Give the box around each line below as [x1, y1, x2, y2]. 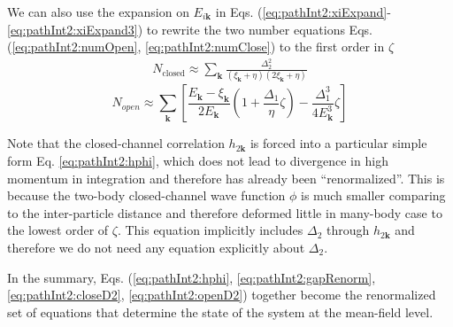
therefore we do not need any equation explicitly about [7, 237, 305, 256]
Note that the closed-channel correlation [7, 134, 225, 152]
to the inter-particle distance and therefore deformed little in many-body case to [7, 203, 442, 222]
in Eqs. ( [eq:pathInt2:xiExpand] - [215, 3, 391, 20]
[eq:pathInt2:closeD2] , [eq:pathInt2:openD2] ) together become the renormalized [7, 285, 436, 304]
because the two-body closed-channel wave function [7, 186, 286, 205]
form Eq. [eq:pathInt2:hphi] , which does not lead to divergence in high [7, 152, 388, 169]
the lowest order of [7, 221, 109, 239]
